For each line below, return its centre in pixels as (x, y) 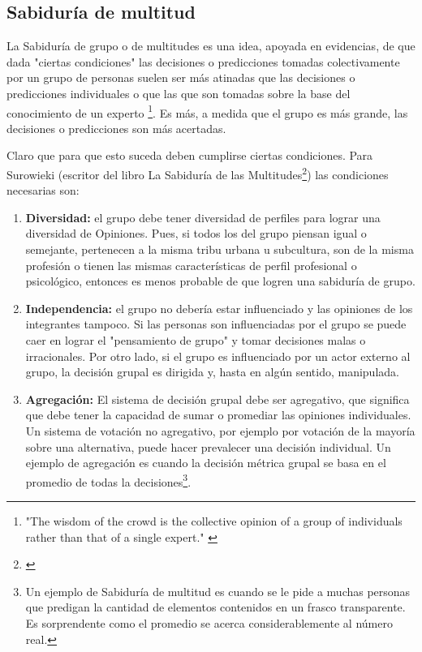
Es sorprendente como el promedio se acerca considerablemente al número (209, 622)
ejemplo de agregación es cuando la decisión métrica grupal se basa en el (206, 463)
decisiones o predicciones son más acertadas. (116, 128)
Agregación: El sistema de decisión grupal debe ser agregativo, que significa (217, 399)
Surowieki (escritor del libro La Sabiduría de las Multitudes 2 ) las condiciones (198, 173)
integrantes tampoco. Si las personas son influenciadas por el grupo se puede (216, 324)
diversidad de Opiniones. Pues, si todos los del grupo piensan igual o (196, 233)
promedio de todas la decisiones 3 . (108, 480)
